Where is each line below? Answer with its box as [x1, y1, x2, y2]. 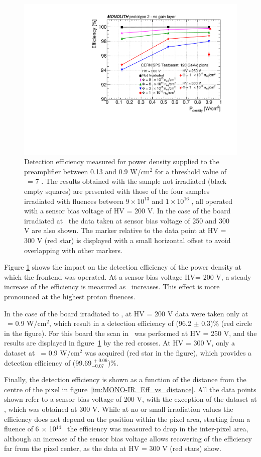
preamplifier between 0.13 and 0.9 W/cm [24, 166, 150, 176]
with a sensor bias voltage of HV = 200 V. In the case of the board [24, 205, 231, 216]
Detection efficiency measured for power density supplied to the [24, 156, 219, 167]
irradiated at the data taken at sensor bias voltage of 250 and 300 [24, 215, 230, 225]
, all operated [191, 195, 232, 206]
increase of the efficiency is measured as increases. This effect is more [4, 281, 220, 292]
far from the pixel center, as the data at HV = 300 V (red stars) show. [4, 443, 221, 453]
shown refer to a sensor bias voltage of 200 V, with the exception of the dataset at [4, 394, 257, 404]
